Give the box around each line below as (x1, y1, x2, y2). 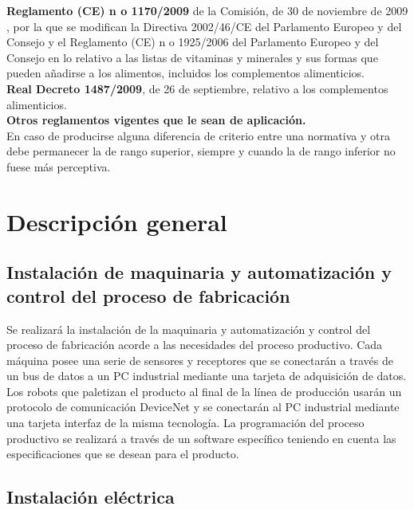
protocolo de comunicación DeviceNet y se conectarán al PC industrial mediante (6, 398, 400, 415)
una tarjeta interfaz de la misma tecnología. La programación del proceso (6, 414, 365, 431)
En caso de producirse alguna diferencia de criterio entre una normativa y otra (6, 127, 390, 143)
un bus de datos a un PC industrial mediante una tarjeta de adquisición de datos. (6, 367, 407, 384)
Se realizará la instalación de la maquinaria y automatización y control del (6, 320, 371, 337)
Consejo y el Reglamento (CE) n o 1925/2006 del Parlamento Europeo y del (6, 33, 379, 50)
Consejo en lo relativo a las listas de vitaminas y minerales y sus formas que (6, 49, 378, 65)
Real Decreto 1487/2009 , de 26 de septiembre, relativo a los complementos (6, 80, 388, 96)
